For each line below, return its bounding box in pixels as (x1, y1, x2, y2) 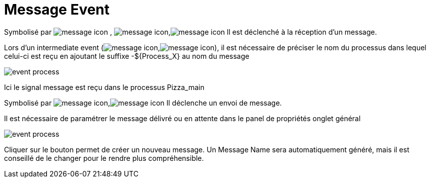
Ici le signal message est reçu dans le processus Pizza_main (4, 82, 205, 92)
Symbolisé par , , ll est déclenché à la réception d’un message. (4, 27, 377, 36)
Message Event (4, 1, 110, 18)
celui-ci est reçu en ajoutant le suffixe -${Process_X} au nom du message (4, 51, 249, 60)
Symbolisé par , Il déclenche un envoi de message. (4, 98, 282, 107)
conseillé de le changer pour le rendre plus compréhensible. (4, 153, 204, 162)
